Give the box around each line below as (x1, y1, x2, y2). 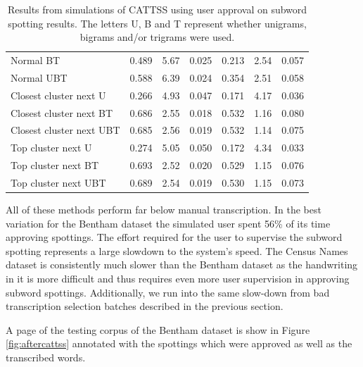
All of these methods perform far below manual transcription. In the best (6, 202, 321, 217)
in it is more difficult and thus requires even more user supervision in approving (6, 271, 350, 285)
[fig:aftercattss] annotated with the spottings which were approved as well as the (6, 336, 352, 351)
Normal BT (11, 53, 60, 68)
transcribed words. (6, 349, 86, 364)
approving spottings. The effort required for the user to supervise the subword (6, 230, 343, 244)
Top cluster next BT (11, 158, 99, 173)
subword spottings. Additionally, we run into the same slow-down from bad (6, 285, 330, 299)
